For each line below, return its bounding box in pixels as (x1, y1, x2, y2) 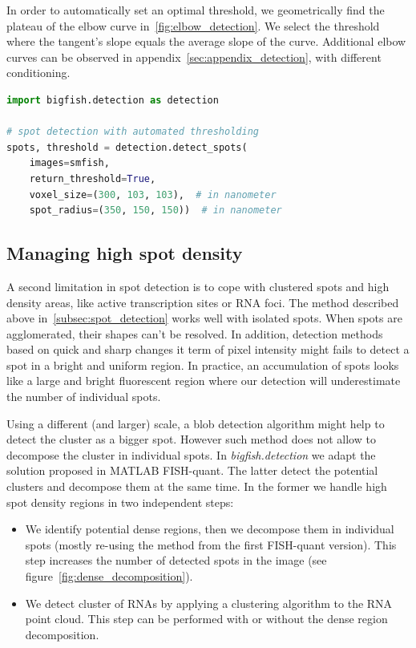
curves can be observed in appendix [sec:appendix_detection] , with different (6, 48, 382, 65)
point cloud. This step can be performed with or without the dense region (25, 610, 388, 627)
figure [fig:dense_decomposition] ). (25, 568, 193, 585)
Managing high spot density (6, 241, 243, 265)
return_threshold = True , (29, 172, 156, 184)
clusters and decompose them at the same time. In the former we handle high (6, 478, 387, 495)
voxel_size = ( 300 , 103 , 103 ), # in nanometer (29, 188, 277, 200)
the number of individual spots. (6, 388, 161, 405)
